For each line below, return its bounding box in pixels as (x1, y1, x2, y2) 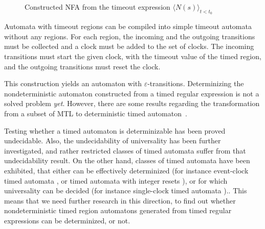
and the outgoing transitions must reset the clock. (4, 61, 161, 71)
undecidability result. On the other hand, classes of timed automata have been (4, 155, 250, 166)
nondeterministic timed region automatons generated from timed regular (4, 205, 232, 216)
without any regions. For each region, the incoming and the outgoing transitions (4, 31, 255, 41)
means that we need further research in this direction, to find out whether (4, 195, 236, 206)
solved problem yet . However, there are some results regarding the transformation (4, 98, 260, 109)
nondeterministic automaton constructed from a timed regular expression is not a (4, 88, 259, 98)
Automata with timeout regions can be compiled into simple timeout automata (4, 21, 252, 32)
